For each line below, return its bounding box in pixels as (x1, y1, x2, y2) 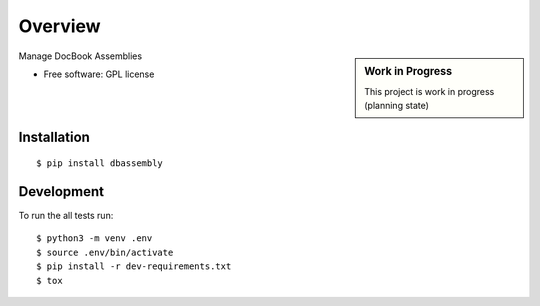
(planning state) (364, 100, 430, 112)
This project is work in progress (364, 85, 495, 97)
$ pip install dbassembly (36, 158, 164, 169)
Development (18, 183, 105, 200)
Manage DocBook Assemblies (18, 50, 143, 62)
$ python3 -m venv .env (36, 233, 153, 244)
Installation (18, 128, 90, 145)
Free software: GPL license (43, 68, 155, 80)
